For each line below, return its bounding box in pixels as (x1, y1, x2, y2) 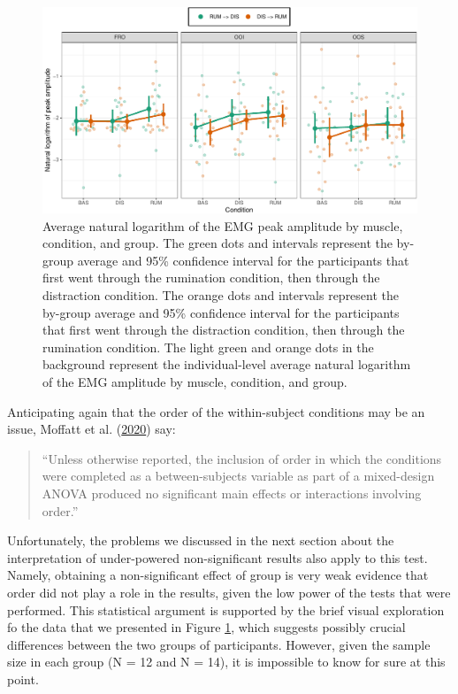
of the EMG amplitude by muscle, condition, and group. (42, 373, 347, 391)
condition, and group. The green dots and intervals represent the (42, 234, 393, 252)
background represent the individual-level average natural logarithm (42, 355, 411, 374)
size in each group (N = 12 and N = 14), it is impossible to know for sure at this (7, 652, 446, 671)
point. (7, 669, 39, 688)
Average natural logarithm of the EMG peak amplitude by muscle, (42, 216, 403, 235)
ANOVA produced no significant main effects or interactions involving (42, 484, 422, 503)
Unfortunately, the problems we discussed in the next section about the (7, 531, 394, 550)
